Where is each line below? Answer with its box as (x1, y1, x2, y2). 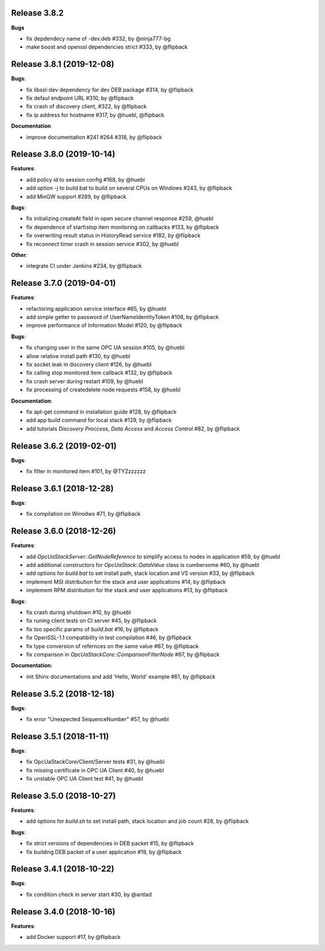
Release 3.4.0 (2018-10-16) (11, 906, 116, 917)
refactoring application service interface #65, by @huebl (26, 305, 167, 312)
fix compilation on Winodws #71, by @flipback (26, 510, 141, 518)
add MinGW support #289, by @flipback (26, 193, 126, 200)
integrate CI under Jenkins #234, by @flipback (26, 262, 143, 270)
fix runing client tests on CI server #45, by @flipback (26, 617, 157, 624)
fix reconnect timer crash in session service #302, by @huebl (26, 240, 179, 247)
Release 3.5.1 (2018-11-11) (11, 731, 110, 742)
